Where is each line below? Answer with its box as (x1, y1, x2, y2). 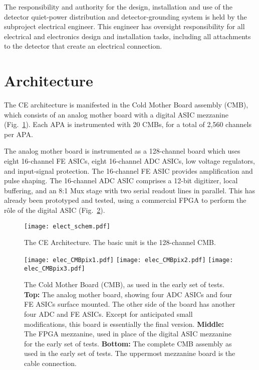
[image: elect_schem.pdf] (24, 222, 110, 230)
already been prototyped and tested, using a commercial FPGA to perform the (4, 195, 246, 205)
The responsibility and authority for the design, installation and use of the (4, 2, 232, 12)
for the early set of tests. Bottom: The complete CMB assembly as (24, 338, 232, 348)
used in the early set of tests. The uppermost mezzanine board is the (24, 348, 235, 358)
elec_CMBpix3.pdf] (24, 265, 85, 272)
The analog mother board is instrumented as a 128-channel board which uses (4, 146, 240, 156)
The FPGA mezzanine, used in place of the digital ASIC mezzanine (24, 328, 231, 339)
